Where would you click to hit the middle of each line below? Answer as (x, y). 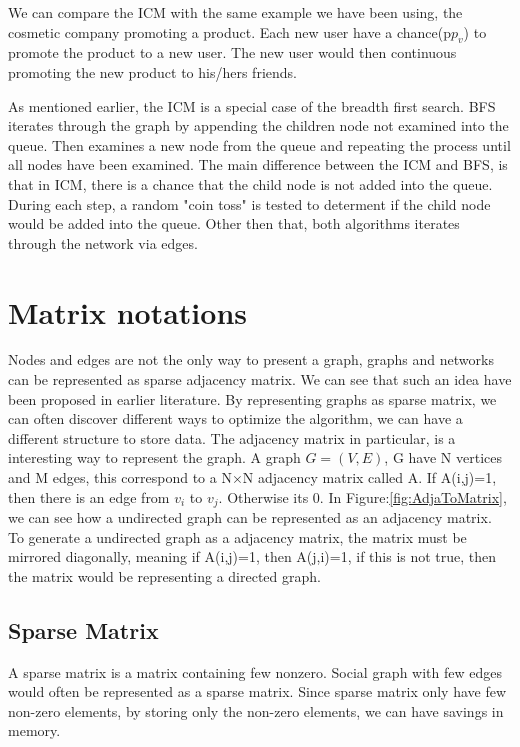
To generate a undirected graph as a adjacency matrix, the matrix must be (237, 536)
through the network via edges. (103, 242)
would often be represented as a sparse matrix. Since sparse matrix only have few (257, 691)
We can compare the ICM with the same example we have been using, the (235, 12)
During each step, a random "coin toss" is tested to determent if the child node (249, 203)
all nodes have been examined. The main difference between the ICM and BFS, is (258, 164)
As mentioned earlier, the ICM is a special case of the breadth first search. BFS (252, 105)
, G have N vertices (443, 457)
